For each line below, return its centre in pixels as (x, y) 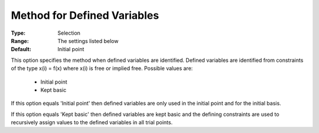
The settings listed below (88, 41)
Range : (20, 41)
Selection (69, 33)
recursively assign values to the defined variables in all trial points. (92, 122)
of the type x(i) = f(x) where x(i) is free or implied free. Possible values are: (102, 68)
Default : (21, 49)
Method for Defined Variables (85, 15)
